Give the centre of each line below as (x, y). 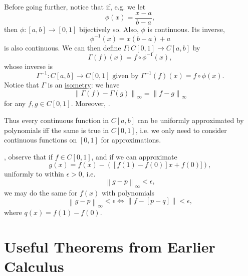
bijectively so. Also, (109, 29)
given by (126, 76)
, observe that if (28, 156)
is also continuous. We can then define (63, 47)
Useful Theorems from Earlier (110, 247)
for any (15, 103)
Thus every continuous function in (57, 120)
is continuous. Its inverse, (186, 29)
